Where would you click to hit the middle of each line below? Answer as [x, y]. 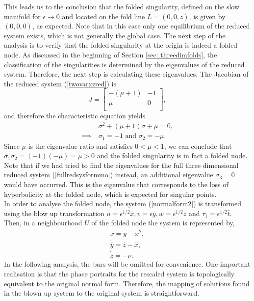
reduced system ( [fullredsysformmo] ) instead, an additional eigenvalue [109, 175]
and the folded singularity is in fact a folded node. [172, 155]
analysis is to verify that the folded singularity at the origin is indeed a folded [121, 45]
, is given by [207, 16]
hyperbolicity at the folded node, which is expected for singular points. [110, 194]
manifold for [22, 16]
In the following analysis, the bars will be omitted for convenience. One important [127, 264]
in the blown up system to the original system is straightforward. [102, 293]
